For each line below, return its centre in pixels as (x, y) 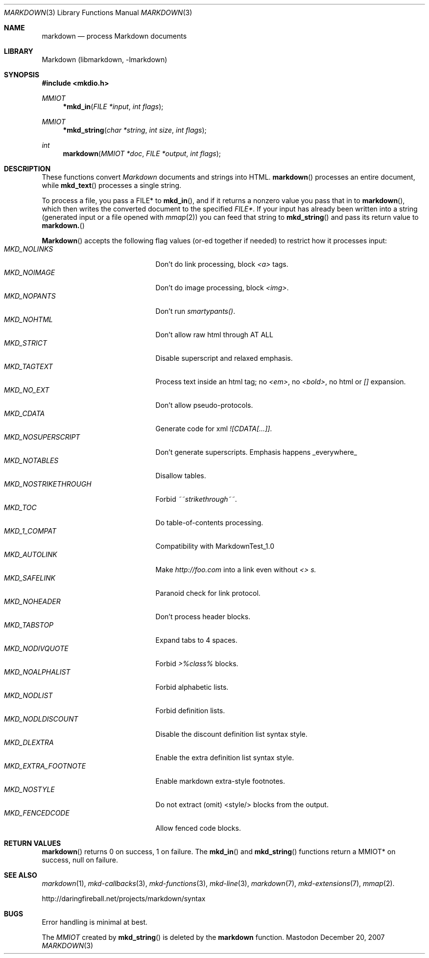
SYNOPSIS (22, 75)
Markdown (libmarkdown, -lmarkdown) (105, 59)
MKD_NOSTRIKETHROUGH (48, 484)
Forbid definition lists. (190, 711)
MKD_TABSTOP (29, 625)
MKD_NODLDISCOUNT (41, 719)
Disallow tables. (181, 476)
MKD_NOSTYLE (29, 789)
